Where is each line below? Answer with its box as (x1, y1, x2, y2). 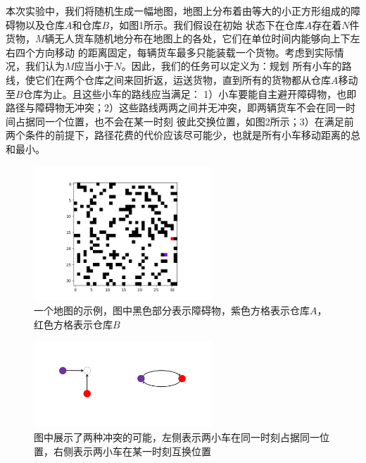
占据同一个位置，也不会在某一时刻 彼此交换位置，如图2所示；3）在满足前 (15, 113, 354, 128)
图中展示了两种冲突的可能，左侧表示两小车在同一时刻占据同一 (34, 429, 320, 444)
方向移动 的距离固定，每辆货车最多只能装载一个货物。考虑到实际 (34, 44, 334, 59)
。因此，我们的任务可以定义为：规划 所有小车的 (121, 58, 342, 73)
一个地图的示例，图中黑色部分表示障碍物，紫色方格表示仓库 (34, 302, 310, 317)
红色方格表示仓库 (34, 316, 113, 331)
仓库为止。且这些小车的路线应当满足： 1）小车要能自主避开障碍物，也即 (23, 86, 357, 101)
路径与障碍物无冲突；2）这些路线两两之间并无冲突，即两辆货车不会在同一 (6, 100, 346, 115)
